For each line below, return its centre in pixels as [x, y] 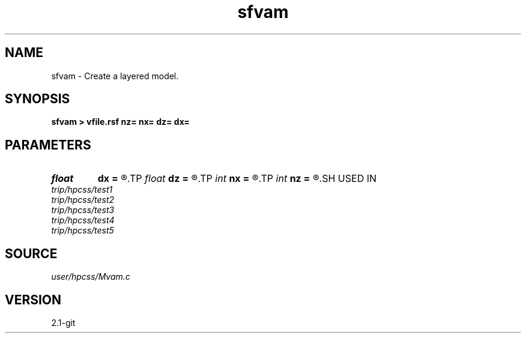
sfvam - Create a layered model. [115, 76]
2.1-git [63, 322]
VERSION [33, 300]
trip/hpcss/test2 [83, 200]
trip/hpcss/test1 [82, 190]
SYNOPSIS [38, 99]
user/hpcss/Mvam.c [91, 277]
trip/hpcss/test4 [83, 220]
